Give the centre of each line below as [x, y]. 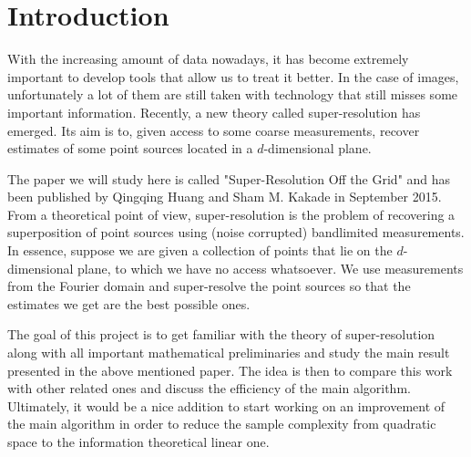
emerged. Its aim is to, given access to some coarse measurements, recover [214, 130]
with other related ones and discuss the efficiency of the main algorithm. [209, 388]
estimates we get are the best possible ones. [129, 303]
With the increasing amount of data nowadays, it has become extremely [208, 59]
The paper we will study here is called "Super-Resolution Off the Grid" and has [229, 178]
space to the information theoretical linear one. [138, 441]
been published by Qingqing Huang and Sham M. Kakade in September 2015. [225, 197]
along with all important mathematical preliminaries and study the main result [229, 353]
